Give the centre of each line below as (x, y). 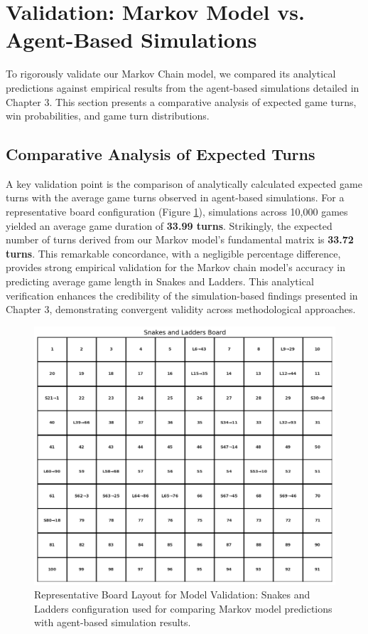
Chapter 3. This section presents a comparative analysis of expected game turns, (181, 101)
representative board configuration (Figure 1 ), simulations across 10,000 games (177, 212)
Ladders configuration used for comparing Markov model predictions (183, 608)
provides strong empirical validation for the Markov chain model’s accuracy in (176, 267)
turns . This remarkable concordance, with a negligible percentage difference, (173, 253)
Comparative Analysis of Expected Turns (161, 154)
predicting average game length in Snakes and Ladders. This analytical (160, 281)
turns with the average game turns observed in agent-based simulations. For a (175, 197)
